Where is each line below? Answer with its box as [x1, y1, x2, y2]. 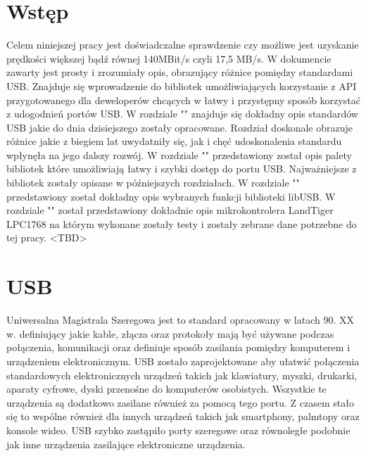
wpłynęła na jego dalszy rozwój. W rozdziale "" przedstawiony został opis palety [6, 147, 352, 162]
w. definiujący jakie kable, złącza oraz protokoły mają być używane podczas [6, 326, 334, 341]
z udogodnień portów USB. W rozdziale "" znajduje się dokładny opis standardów [6, 106, 358, 121]
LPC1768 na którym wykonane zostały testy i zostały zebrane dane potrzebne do [6, 216, 357, 231]
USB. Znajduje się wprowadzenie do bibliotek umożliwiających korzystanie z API [6, 78, 357, 93]
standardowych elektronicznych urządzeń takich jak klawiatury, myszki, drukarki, [6, 367, 358, 382]
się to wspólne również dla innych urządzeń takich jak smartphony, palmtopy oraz [6, 409, 360, 424]
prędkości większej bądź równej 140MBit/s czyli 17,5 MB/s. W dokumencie [6, 51, 332, 65]
